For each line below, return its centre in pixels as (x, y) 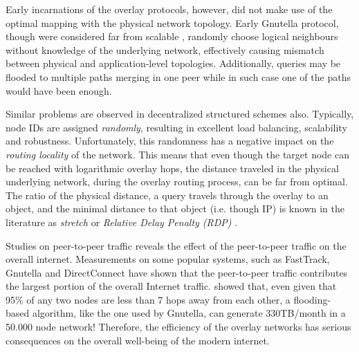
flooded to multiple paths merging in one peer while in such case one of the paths (178, 76)
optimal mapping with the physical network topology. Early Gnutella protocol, (172, 22)
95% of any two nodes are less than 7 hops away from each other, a (148, 299)
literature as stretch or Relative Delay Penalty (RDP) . (122, 222)
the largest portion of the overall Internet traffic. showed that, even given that (171, 286)
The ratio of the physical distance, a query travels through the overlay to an (167, 195)
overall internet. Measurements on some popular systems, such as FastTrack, (168, 259)
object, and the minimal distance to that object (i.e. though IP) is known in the (175, 209)
